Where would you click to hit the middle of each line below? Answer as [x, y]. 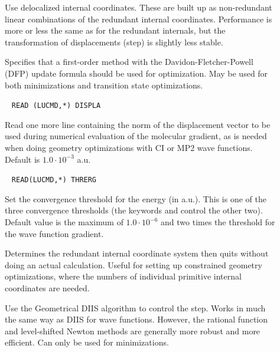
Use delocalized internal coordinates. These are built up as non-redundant [139, 7]
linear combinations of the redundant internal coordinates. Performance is [139, 19]
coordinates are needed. [47, 288]
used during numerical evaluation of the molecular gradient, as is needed [136, 136]
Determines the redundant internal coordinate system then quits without [137, 253]
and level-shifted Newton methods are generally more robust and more [133, 330]
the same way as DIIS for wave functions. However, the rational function [136, 319]
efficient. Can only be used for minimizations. [87, 342]
